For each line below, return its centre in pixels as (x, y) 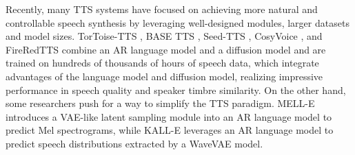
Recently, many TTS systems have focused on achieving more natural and (162, 9)
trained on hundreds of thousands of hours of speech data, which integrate (162, 63)
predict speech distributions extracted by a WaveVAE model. (134, 143)
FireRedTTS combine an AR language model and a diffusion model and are (166, 49)
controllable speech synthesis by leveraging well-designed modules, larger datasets (177, 22)
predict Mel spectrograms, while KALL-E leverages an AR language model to (170, 130)
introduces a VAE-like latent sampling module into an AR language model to (169, 116)
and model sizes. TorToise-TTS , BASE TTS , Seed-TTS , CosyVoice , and (164, 36)
